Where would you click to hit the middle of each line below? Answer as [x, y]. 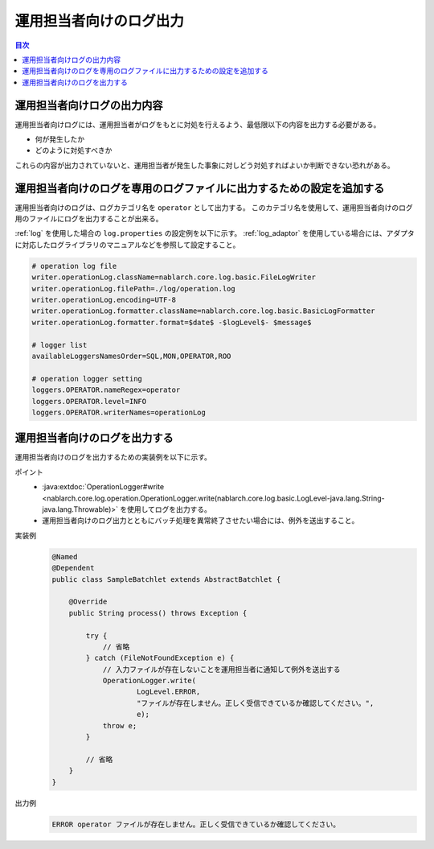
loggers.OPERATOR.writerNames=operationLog [119, 412]
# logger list [59, 345]
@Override [88, 602]
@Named [65, 556]
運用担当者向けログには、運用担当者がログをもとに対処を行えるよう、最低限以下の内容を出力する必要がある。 [198, 124]
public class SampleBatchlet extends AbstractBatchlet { [166, 579]
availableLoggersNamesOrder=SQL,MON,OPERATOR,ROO [131, 356]
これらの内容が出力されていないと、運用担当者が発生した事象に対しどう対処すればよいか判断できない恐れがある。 [205, 165]
